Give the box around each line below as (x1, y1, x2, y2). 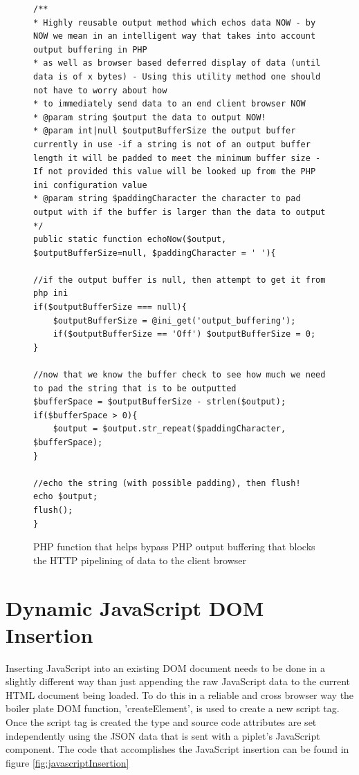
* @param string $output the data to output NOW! (33, 112, 266, 122)
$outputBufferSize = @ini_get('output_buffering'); (53, 315, 296, 326)
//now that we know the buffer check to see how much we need (33, 370, 326, 380)
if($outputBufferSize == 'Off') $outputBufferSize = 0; (53, 329, 316, 339)
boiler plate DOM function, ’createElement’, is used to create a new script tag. (6, 701, 340, 716)
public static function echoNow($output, (33, 234, 227, 245)
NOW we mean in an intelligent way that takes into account (33, 31, 316, 41)
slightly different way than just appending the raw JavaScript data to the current (6, 674, 350, 689)
